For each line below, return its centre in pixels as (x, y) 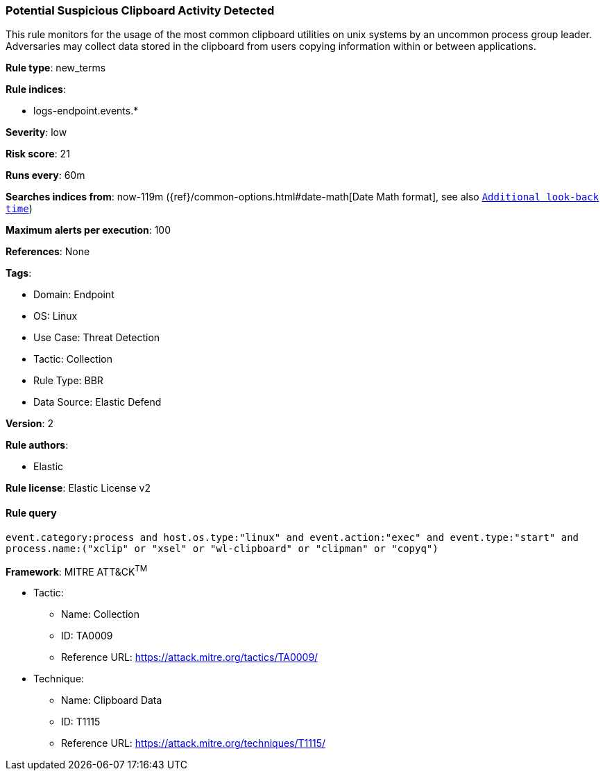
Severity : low (36, 132)
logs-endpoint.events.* (86, 111)
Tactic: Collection (73, 359)
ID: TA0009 (87, 636)
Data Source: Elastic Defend (97, 402)
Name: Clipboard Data (112, 700)
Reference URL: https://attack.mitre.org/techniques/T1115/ (193, 743)
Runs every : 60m (45, 175)
